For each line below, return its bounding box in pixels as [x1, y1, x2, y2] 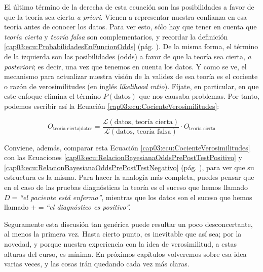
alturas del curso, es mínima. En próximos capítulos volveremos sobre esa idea [4, 248, 247, 259]
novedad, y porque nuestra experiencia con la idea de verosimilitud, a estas [4, 238, 237, 249]
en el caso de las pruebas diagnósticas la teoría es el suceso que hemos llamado [4, 181, 248, 192]
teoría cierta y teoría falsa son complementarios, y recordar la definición [4, 31, 228, 42]
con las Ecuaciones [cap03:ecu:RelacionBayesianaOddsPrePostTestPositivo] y [4, 152, 242, 163]
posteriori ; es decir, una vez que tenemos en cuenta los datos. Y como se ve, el [4, 61, 247, 71]
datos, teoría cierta [114, 118, 173, 126]
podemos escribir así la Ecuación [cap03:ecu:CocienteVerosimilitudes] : [4, 100, 219, 111]
